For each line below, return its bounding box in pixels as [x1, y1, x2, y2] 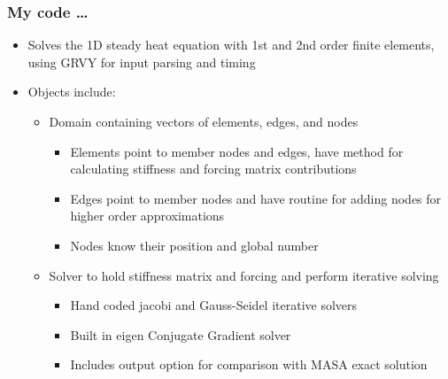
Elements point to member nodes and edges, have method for [70, 142, 404, 160]
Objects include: [27, 82, 116, 101]
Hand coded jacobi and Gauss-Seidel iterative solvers [70, 296, 358, 314]
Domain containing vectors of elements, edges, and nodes [49, 112, 359, 130]
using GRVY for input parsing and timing [27, 52, 256, 71]
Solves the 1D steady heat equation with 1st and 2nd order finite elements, [27, 35, 435, 54]
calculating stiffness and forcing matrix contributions [70, 159, 357, 178]
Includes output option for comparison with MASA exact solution [70, 355, 428, 374]
